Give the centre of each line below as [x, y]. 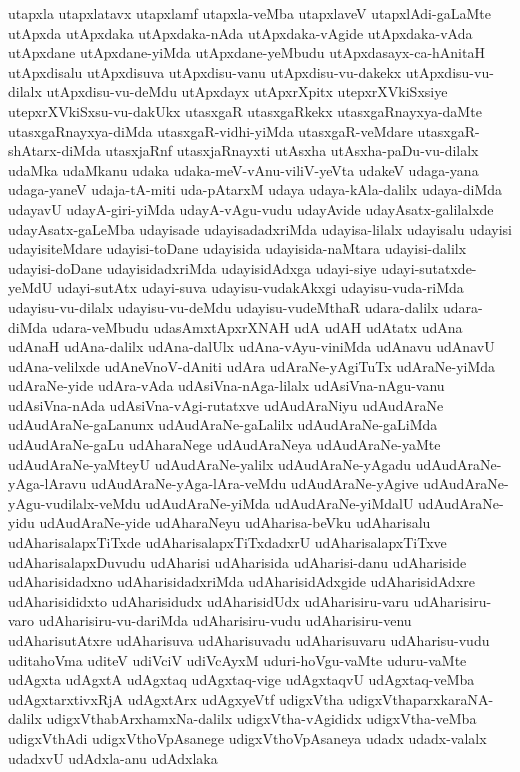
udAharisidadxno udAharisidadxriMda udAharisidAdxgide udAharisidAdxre [241, 581]
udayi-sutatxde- [429, 267]
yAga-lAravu [47, 483]
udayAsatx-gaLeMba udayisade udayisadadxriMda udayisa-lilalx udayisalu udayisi [260, 228]
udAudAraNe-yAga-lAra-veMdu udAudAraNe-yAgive [254, 483]
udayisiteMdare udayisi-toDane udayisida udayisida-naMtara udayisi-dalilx [237, 248]
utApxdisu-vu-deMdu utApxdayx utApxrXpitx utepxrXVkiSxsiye [247, 91]
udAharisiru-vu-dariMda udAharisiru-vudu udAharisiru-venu [225, 620]
